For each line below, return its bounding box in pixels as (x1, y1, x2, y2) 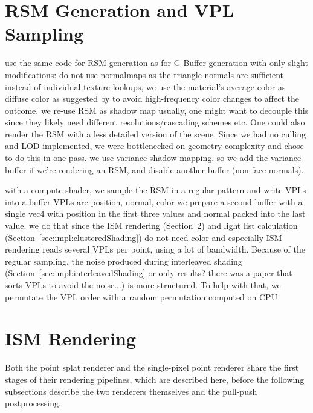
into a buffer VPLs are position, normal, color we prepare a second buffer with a (5, 195, 303, 208)
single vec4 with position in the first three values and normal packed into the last (5, 207, 306, 220)
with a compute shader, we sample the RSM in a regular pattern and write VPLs (5, 183, 306, 196)
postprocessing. (5, 397, 61, 409)
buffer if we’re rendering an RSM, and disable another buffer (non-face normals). (5, 163, 304, 176)
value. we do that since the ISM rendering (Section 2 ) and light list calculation (5, 219, 298, 232)
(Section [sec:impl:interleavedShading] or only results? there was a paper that (5, 266, 292, 279)
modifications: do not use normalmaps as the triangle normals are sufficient (5, 68, 284, 81)
